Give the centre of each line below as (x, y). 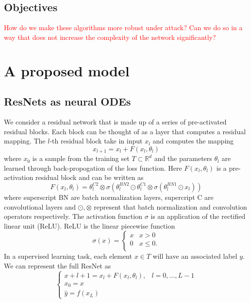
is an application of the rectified (198, 216)
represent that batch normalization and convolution (170, 206)
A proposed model (67, 70)
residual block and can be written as (89, 177)
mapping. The (25, 141)
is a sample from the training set (81, 158)
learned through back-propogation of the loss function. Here (93, 168)
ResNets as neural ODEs (67, 101)
